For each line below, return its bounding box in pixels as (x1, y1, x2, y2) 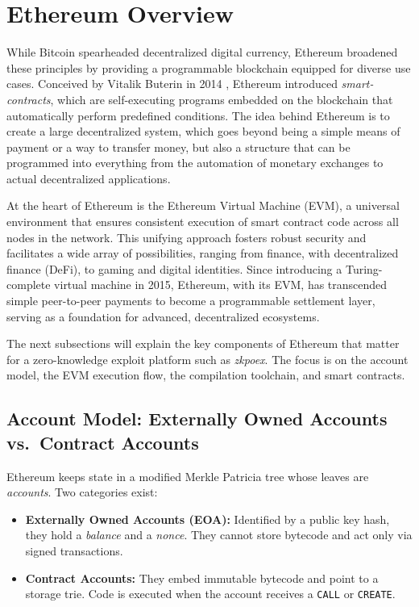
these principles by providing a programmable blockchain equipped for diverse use (6, 59, 411, 76)
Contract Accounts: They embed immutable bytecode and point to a (25, 569, 379, 586)
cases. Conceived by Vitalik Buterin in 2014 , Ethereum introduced (6, 75, 338, 92)
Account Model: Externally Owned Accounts (6, 406, 388, 431)
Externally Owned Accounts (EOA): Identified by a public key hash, (25, 510, 390, 527)
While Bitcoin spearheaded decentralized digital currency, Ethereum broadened (6, 44, 398, 61)
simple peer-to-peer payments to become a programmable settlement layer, (6, 292, 375, 309)
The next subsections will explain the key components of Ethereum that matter (6, 335, 400, 352)
